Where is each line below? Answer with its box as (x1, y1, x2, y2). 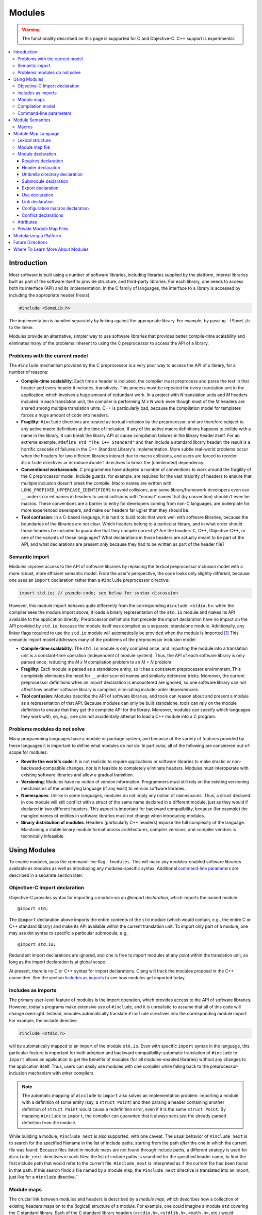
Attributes (17, 219, 37, 225)
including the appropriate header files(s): (9, 292, 91, 298)
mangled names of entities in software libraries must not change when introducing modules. (21, 813, 206, 818)
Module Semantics (13, 117, 51, 123)
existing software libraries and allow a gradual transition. (21, 772, 134, 778)
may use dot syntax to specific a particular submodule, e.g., (9, 930, 129, 936)
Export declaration (22, 185, 59, 191)
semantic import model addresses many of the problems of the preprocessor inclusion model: (9, 637, 197, 642)
